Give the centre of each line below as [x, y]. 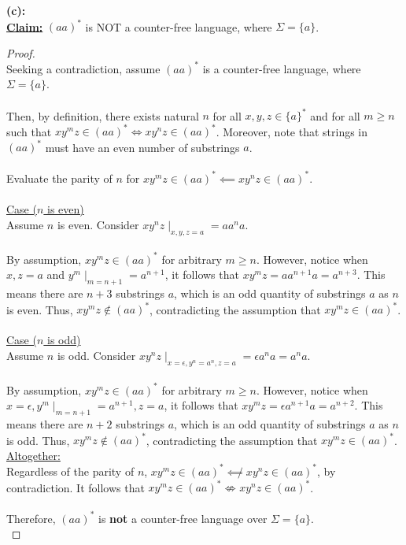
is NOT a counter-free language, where [179, 26]
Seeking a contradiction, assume [83, 68]
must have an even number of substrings [142, 147]
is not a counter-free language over [183, 518]
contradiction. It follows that [76, 487]
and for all [335, 115]
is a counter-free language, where [282, 68]
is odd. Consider [96, 355]
